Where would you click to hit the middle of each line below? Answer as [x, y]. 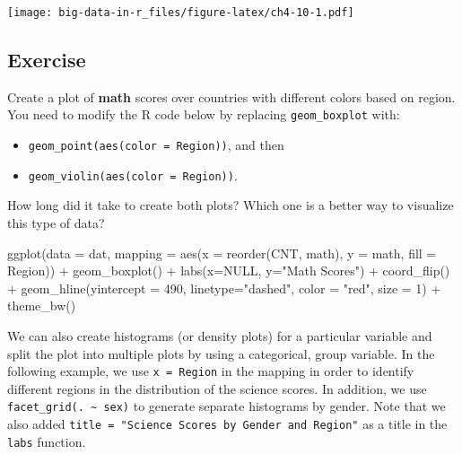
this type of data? [56, 223]
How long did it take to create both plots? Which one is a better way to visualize [231, 205]
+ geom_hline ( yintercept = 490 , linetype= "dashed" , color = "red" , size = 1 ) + [224, 288]
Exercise [47, 60]
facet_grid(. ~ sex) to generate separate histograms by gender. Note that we [227, 406]
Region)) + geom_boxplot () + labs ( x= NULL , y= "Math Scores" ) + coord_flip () [229, 271]
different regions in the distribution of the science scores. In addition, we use [217, 388]
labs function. [47, 441]
